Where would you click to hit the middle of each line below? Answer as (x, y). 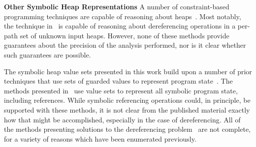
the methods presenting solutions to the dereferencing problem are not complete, (127, 129)
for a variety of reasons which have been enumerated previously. (100, 138)
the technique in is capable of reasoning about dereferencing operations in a (120, 26)
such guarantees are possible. (48, 54)
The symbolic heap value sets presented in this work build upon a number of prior (128, 71)
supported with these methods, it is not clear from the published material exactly (127, 109)
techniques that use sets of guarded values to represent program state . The (118, 81)
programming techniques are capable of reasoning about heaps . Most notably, (123, 16)
